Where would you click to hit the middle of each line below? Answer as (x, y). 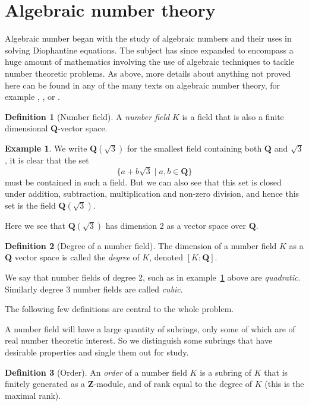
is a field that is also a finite (233, 116)
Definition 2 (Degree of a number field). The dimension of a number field (141, 245)
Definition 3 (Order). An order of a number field (96, 372)
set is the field (30, 205)
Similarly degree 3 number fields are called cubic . (94, 289)
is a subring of (226, 372)
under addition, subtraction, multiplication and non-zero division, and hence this (152, 193)
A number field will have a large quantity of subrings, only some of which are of (150, 328)
